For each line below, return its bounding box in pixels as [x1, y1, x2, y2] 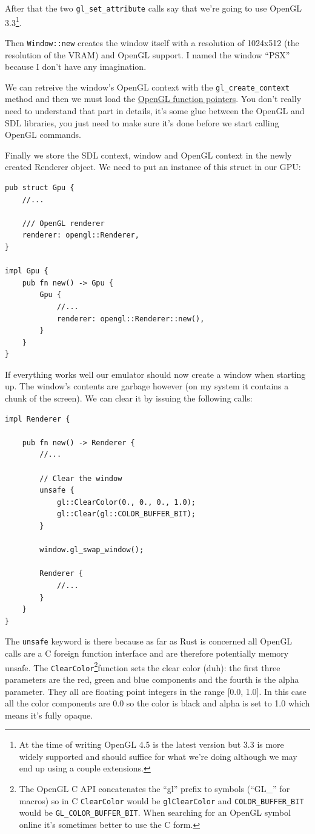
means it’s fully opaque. [5, 708, 93, 721]
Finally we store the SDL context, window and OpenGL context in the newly [5, 148, 292, 161]
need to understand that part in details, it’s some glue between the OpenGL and [5, 104, 305, 117]
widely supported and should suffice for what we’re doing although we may [19, 750, 297, 762]
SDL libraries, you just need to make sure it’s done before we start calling [5, 116, 279, 129]
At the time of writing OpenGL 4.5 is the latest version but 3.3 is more [19, 738, 284, 751]
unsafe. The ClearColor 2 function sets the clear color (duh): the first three [5, 659, 280, 674]
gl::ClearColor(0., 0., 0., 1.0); [56, 497, 196, 507]
